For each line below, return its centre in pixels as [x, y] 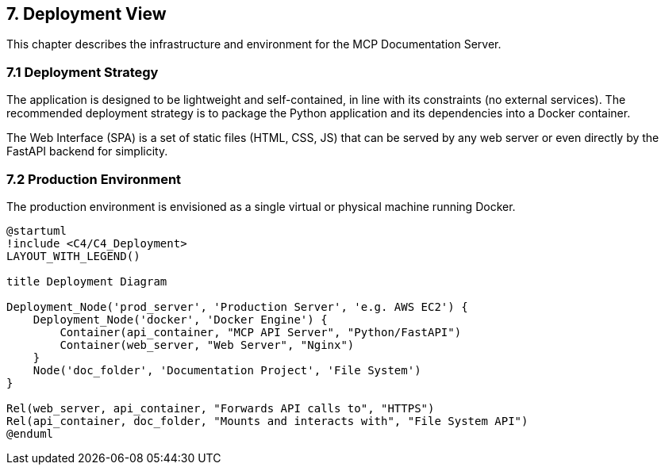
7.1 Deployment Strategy [83, 72]
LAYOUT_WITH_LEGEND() [73, 256]
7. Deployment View [86, 14]
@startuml [37, 230]
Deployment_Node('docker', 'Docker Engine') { [180, 319]
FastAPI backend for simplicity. [87, 151]
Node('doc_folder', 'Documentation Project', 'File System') [227, 370]
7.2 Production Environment [94, 179]
